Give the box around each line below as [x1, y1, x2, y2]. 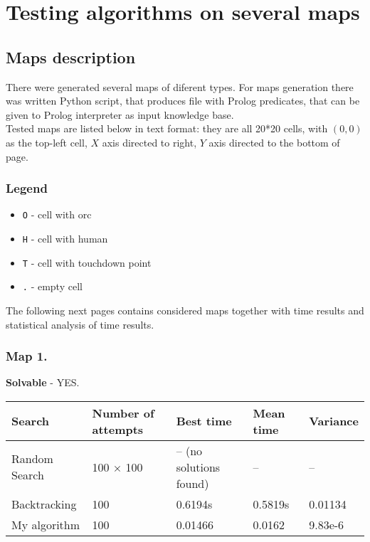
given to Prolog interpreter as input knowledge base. [6, 107, 234, 122]
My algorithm [11, 516, 80, 533]
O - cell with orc [22, 207, 92, 222]
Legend [6, 179, 48, 197]
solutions [176, 458, 221, 475]
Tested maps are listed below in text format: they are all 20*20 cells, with [6, 121, 328, 136]
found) [176, 474, 209, 491]
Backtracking [11, 495, 77, 512]
